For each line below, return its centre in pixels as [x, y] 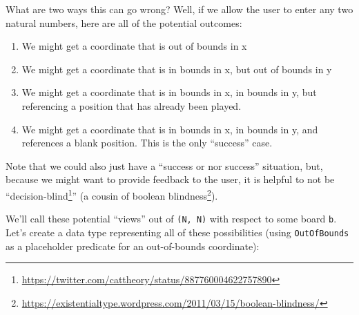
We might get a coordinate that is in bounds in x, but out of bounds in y [177, 69]
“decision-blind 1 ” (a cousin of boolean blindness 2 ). [112, 194]
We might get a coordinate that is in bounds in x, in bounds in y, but [169, 92]
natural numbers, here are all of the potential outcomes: [124, 22]
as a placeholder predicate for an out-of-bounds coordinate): [133, 246]
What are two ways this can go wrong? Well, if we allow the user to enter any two [179, 9]
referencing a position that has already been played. [132, 105]
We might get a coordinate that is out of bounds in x [134, 46]
